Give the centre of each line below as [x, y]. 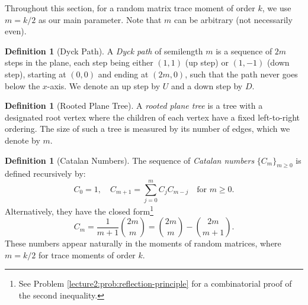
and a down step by [207, 85]
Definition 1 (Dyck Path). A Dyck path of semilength [104, 51]
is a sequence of [244, 51]
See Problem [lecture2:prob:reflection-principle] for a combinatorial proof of [155, 283]
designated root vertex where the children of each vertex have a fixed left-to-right [153, 117]
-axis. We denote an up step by [104, 85]
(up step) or [207, 62]
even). [16, 31]
